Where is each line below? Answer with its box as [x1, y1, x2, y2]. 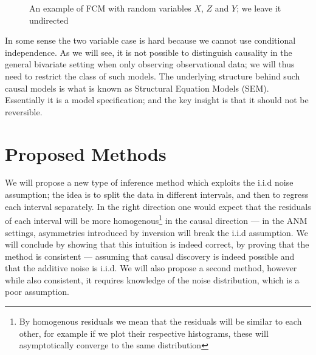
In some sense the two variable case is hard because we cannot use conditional [5, 34, 296, 47]
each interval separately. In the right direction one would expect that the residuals [5, 200, 311, 212]
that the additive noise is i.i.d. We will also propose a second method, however [5, 262, 297, 274]
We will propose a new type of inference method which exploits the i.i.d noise [5, 176, 294, 189]
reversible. [5, 105, 43, 118]
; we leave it [236, 2, 281, 14]
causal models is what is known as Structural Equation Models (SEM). [5, 81, 269, 94]
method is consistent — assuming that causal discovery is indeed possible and [5, 249, 295, 262]
